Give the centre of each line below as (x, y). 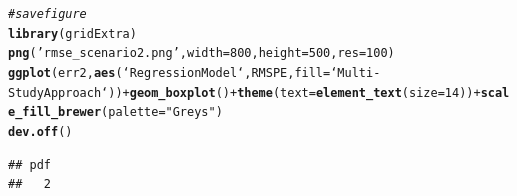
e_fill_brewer (55, 112)
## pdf (29, 164)
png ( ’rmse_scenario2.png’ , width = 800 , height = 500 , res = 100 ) (201, 53)
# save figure (47, 14)
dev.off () (40, 131)
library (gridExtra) (72, 33)
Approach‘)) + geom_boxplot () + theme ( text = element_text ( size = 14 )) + (262, 92)
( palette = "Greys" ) (162, 112)
